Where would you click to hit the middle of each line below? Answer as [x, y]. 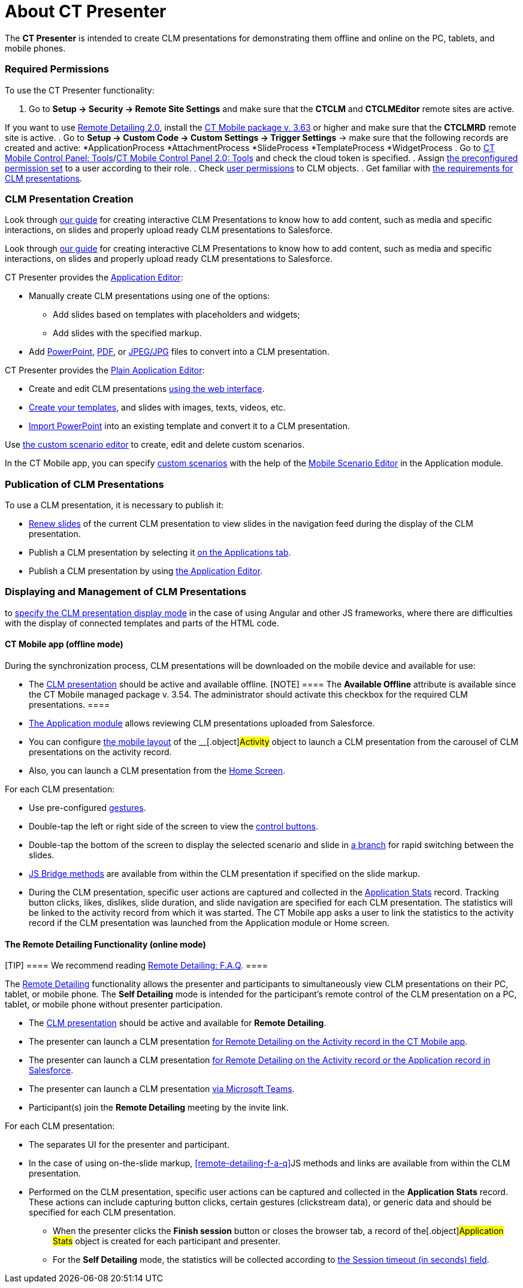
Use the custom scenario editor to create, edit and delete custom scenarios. [155, 445]
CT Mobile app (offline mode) [64, 644]
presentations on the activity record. [100, 752]
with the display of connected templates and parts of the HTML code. [142, 623]
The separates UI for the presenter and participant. [129, 1145]
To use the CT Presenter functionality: [80, 90]
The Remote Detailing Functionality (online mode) [105, 944]
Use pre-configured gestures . [87, 807]
